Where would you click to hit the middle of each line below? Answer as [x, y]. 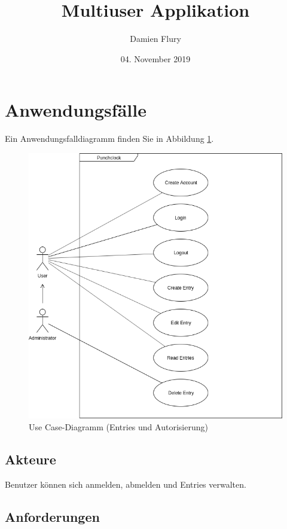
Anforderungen [52, 516]
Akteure [30, 459]
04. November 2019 [155, 58]
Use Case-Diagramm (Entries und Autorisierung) [118, 426]
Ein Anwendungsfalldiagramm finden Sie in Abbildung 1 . [109, 139]
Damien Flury [155, 39]
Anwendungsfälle [76, 110]
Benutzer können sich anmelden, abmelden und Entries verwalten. [126, 484]
